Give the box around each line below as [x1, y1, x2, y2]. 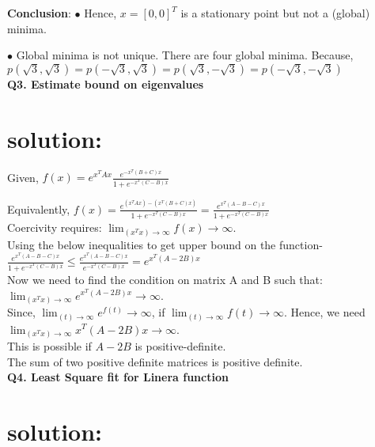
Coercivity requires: [7, 219, 102, 236]
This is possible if [7, 338, 92, 354]
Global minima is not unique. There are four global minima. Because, [16, 47, 354, 63]
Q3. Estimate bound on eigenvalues [7, 75, 204, 92]
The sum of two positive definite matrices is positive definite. [7, 353, 303, 369]
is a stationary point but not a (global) [180, 5, 370, 21]
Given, [7, 169, 39, 185]
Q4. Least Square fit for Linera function [7, 369, 229, 385]
